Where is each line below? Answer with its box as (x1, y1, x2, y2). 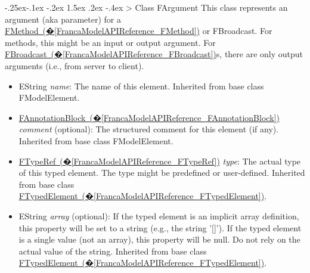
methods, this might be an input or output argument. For (5, 36, 216, 48)
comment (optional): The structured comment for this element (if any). (18, 123, 279, 135)
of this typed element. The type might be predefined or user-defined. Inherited (18, 166, 305, 179)
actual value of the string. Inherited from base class (18, 244, 207, 257)
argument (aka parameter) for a (5, 13, 121, 25)
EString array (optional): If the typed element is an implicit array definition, (18, 209, 299, 222)
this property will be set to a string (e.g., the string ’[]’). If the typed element (18, 221, 302, 234)
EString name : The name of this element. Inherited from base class (18, 79, 264, 92)
